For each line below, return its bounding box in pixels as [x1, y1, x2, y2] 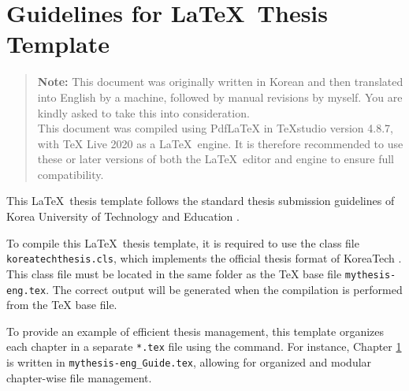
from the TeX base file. [6, 296, 117, 313]
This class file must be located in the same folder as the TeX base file [6, 265, 342, 281]
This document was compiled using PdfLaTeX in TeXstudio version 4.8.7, [37, 120, 393, 136]
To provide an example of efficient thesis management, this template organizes [6, 322, 385, 339]
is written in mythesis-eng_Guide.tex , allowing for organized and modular [6, 354, 372, 371]
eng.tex [6, 285, 46, 296]
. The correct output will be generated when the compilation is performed [46, 281, 403, 297]
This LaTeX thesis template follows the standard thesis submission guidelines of [6, 192, 395, 209]
